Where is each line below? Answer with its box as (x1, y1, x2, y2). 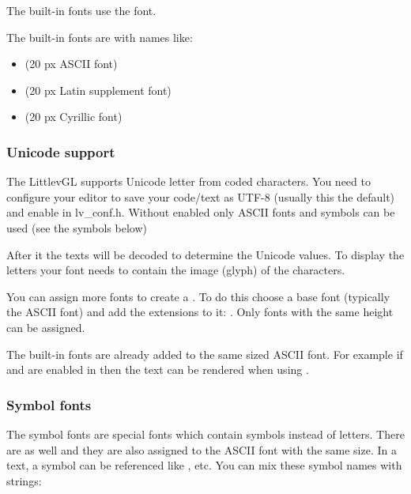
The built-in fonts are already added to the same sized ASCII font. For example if (6, 345, 403, 362)
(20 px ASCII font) (25, 55, 118, 72)
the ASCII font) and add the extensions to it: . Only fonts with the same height (6, 304, 394, 320)
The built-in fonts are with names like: (6, 28, 193, 45)
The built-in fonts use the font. (6, 2, 156, 18)
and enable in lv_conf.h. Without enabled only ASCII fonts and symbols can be (6, 204, 395, 221)
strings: (6, 472, 42, 488)
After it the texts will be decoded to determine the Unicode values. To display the (6, 246, 405, 262)
